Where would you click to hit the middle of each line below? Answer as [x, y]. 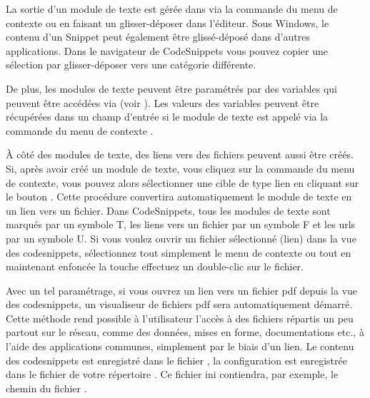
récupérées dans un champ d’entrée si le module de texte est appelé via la [167, 117]
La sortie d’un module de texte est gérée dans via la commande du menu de [172, 9]
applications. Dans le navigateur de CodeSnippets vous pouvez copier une [167, 50]
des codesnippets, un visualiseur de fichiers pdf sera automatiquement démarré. [179, 304]
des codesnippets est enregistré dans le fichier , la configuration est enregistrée [176, 360]
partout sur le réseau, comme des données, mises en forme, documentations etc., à [185, 332]
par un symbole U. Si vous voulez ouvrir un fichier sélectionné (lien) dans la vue [181, 238]
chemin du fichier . [46, 388]
